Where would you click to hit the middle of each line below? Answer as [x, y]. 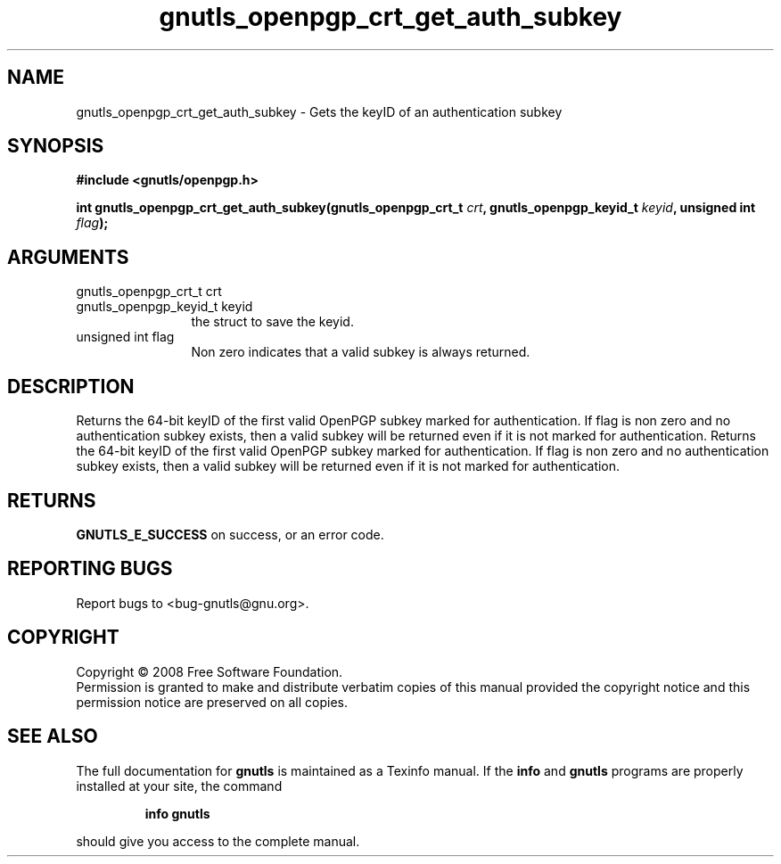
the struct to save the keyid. [272, 322]
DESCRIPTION [71, 386]
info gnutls [177, 813]
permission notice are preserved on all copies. [212, 702]
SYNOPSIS [56, 146]
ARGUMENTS [68, 257]
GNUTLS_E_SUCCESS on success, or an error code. [230, 534]
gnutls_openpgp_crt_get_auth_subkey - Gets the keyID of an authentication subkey [319, 111]
